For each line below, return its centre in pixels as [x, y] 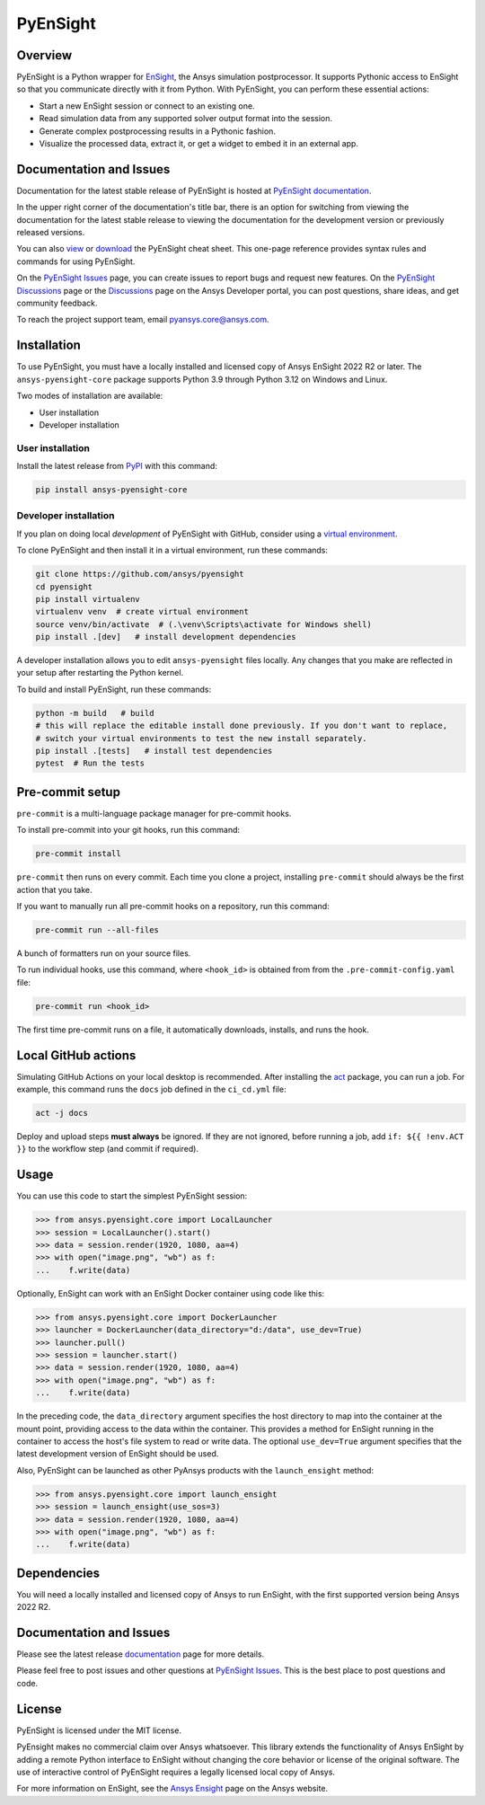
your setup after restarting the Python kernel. [100, 673]
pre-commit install [78, 854]
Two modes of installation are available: [90, 396]
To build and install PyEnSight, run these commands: [114, 689]
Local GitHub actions [76, 1055]
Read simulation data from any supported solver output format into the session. [185, 119]
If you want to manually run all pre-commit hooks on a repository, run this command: [173, 907]
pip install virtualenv [88, 599]
